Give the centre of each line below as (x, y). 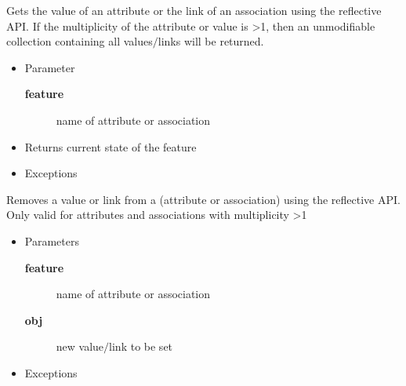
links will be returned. (211, 41)
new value (80, 346)
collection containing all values (80, 41)
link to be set (141, 346)
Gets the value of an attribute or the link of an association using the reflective (194, 10)
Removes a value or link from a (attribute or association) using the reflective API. (203, 199)
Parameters (52, 240)
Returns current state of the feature (111, 146)
